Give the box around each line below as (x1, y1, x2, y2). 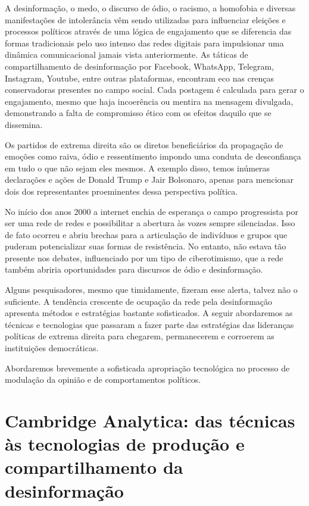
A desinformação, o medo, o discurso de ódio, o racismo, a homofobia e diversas (5, 2, 296, 14)
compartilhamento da (5, 455, 183, 479)
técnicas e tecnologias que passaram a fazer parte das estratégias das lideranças (5, 318, 294, 330)
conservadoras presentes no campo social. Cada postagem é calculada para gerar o (5, 83, 304, 96)
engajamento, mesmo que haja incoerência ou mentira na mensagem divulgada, (5, 95, 294, 107)
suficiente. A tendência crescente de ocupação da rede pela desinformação (5, 295, 273, 307)
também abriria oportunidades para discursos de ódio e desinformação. (5, 263, 263, 276)
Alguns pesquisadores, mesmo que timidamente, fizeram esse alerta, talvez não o (5, 283, 298, 296)
